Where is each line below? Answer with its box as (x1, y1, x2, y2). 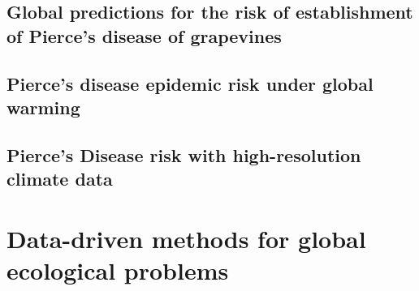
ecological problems (6, 253, 229, 286)
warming (6, 94, 80, 119)
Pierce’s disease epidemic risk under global (6, 71, 374, 96)
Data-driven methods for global (6, 221, 366, 255)
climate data (6, 166, 113, 191)
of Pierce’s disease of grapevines (6, 23, 282, 48)
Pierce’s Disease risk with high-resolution (6, 142, 361, 167)
